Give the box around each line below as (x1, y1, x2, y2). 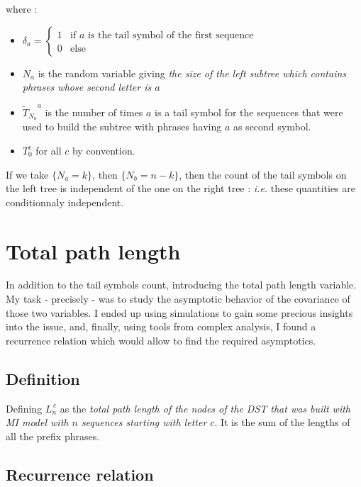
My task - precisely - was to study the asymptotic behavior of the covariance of (6, 291, 350, 306)
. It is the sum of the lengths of (214, 415, 350, 430)
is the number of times (45, 104, 143, 119)
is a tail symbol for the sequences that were (155, 104, 343, 119)
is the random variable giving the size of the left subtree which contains (38, 65, 347, 80)
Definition (6, 367, 80, 389)
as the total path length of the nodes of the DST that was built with (60, 401, 351, 415)
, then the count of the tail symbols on (179, 167, 347, 181)
